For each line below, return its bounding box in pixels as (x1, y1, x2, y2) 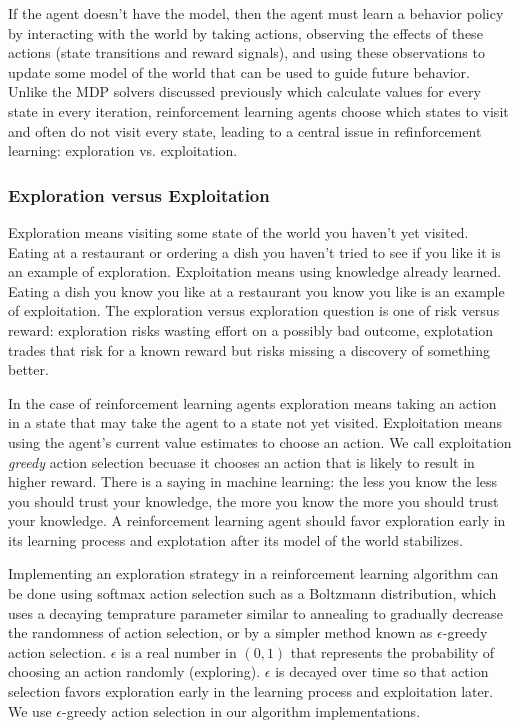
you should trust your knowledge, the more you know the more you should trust (8, 490, 499, 511)
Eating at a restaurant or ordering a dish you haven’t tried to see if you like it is (8, 241, 501, 262)
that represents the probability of (290, 641, 495, 662)
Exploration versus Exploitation (8, 182, 270, 207)
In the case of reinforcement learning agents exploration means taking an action (8, 392, 497, 413)
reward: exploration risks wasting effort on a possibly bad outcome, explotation (8, 319, 494, 340)
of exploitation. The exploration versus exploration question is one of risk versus (8, 300, 500, 321)
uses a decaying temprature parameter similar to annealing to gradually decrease (8, 602, 503, 623)
